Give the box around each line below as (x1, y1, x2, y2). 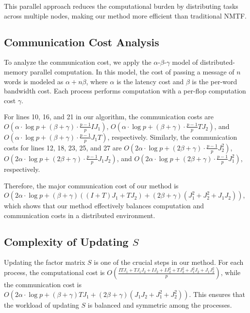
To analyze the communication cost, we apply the (4, 57, 151, 67)
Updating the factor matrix (4, 257, 85, 267)
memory (4, 66, 28, 76)
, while (220, 267, 241, 277)
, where (86, 76, 108, 86)
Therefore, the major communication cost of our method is (4, 180, 179, 190)
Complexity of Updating (4, 234, 129, 249)
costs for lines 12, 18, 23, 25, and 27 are (4, 142, 122, 152)
